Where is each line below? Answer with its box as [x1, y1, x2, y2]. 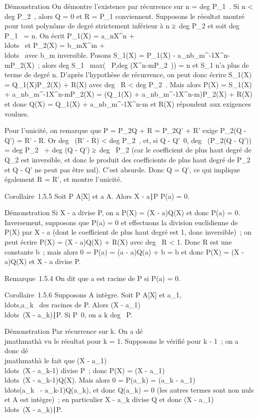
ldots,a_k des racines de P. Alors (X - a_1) [4, 299, 141, 310]
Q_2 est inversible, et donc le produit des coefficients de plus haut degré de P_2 [4, 154, 251, 164]
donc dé [4, 345, 28, 356]
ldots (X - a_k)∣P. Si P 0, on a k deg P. [4, 309, 133, 319]
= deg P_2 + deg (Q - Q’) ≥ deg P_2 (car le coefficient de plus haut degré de [4, 144, 252, 155]
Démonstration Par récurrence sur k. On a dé [4, 326, 143, 336]
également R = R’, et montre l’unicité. [4, 174, 122, 184]
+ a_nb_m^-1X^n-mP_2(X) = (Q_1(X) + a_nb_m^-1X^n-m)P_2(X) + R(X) [4, 89, 253, 99]
